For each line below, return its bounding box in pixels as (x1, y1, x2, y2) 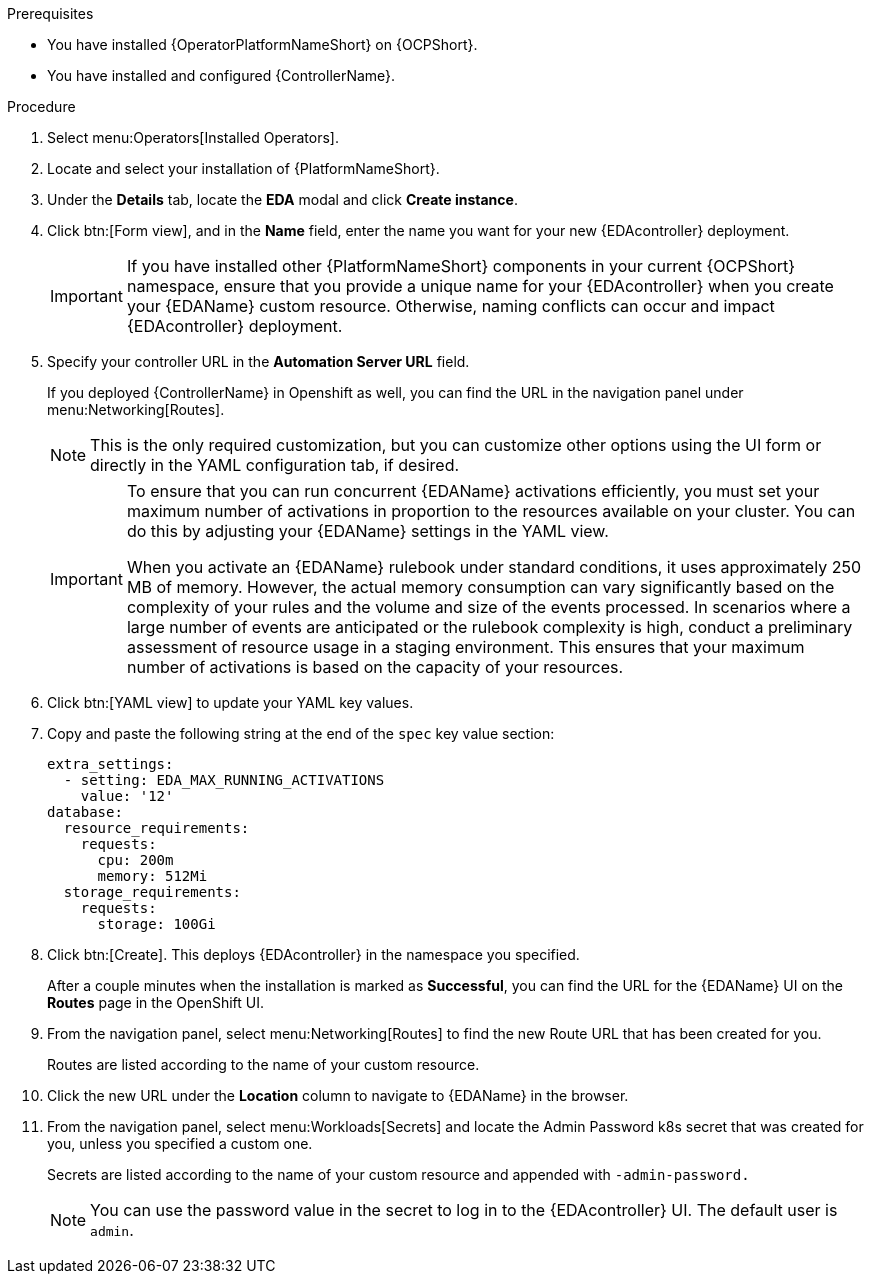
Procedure (7, 98, 76, 115)
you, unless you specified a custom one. (47, 1135, 313, 1152)
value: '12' (80, 788, 174, 804)
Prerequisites (7, 5, 94, 22)
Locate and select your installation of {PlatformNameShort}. (47, 160, 440, 177)
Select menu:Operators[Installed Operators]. (47, 129, 339, 146)
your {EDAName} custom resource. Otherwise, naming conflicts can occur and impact (126, 296, 775, 316)
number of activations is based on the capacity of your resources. (126, 657, 624, 677)
